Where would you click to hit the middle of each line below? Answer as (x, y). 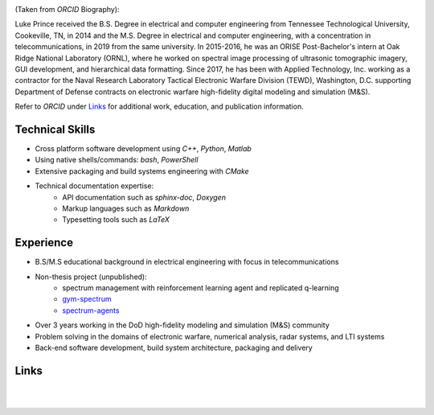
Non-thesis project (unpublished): (91, 277)
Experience (44, 242)
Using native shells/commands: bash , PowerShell (117, 160)
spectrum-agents (91, 310)
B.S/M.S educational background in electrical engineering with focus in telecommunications (187, 262)
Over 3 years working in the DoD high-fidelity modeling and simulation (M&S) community (182, 325)
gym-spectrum (87, 299)
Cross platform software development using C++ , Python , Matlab (143, 149)
